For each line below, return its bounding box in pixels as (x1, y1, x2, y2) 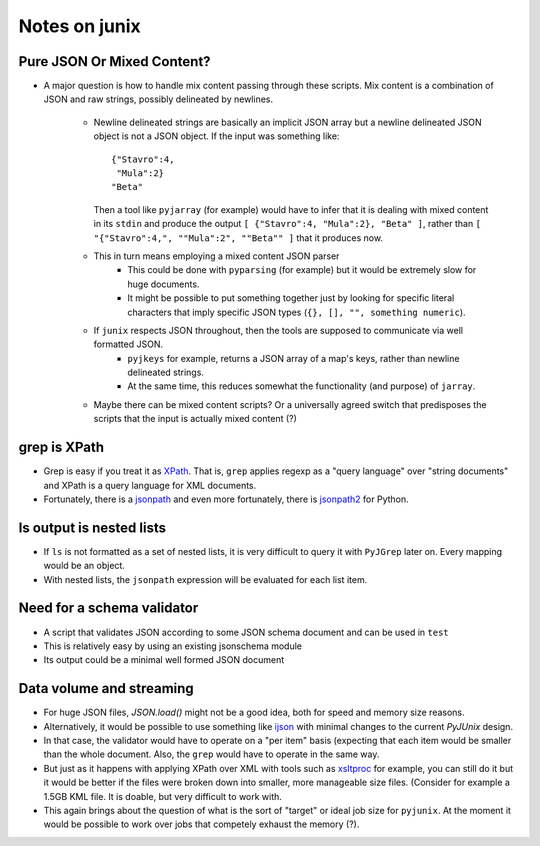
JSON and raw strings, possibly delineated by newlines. (43, 93, 274, 105)
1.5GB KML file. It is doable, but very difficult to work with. (43, 790, 282, 802)
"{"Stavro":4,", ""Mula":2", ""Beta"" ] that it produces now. (93, 231, 384, 244)
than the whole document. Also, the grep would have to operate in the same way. (43, 748, 380, 760)
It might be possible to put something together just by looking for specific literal (127, 292, 455, 304)
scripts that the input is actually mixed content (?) (93, 413, 297, 425)
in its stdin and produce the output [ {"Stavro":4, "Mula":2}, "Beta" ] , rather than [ (93, 218, 482, 230)
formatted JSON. (93, 338, 164, 350)
